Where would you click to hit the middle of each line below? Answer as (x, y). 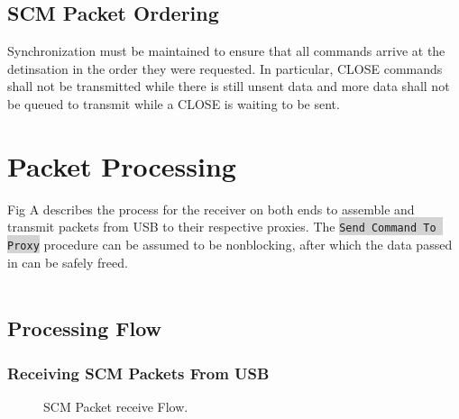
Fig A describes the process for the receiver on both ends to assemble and (211, 209)
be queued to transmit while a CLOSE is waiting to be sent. (174, 103)
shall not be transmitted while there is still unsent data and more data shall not (229, 86)
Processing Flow (85, 328)
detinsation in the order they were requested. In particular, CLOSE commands (225, 68)
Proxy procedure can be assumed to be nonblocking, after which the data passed (230, 244)
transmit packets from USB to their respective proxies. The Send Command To (222, 227)
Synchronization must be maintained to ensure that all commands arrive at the (226, 51)
